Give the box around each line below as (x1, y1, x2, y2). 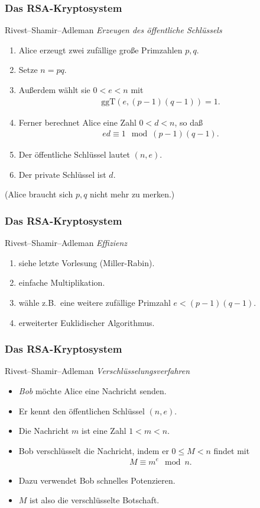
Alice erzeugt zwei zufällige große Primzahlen (18, 43, 183, 56)
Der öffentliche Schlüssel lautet (18, 148, 130, 161)
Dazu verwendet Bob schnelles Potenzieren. (18, 474, 175, 486)
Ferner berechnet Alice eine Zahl (18, 116, 136, 128)
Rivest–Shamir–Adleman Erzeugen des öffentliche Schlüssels (5, 24, 222, 36)
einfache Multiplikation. (18, 276, 105, 289)
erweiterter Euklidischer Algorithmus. (18, 316, 155, 328)
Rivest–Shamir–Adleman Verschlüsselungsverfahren (5, 365, 190, 377)
